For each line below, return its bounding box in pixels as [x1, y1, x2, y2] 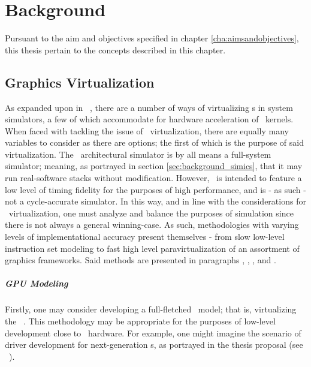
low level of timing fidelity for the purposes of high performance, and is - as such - [5, 183, 306, 195]
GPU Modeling [5, 277, 68, 290]
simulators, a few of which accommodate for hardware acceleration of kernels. [5, 113, 294, 125]
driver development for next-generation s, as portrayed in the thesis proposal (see [5, 338, 303, 351]
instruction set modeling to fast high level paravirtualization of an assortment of [5, 242, 300, 254]
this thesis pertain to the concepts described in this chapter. [5, 43, 226, 56]
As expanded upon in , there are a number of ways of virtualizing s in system [5, 101, 293, 113]
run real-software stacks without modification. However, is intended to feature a [5, 172, 302, 184]
